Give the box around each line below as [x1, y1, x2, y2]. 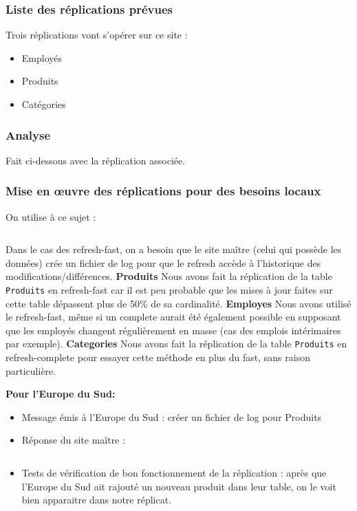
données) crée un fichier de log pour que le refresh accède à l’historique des [6, 255, 321, 270]
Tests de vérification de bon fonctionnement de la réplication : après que [21, 466, 327, 480]
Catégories [21, 97, 66, 111]
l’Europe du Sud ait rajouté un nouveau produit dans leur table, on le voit [21, 479, 336, 493]
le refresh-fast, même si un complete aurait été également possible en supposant [6, 309, 341, 324]
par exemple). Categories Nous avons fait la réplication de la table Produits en [6, 336, 347, 351]
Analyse [6, 126, 51, 143]
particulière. [6, 363, 56, 378]
